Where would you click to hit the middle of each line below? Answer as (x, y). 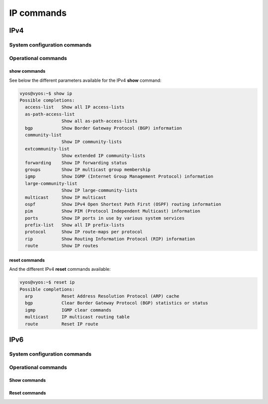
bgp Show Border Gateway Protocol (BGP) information (103, 128)
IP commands (38, 13)
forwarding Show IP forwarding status (76, 163)
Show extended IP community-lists (103, 156)
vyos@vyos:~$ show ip (46, 93)
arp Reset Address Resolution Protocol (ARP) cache (102, 296)
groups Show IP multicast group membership (88, 169)
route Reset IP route (62, 324)
